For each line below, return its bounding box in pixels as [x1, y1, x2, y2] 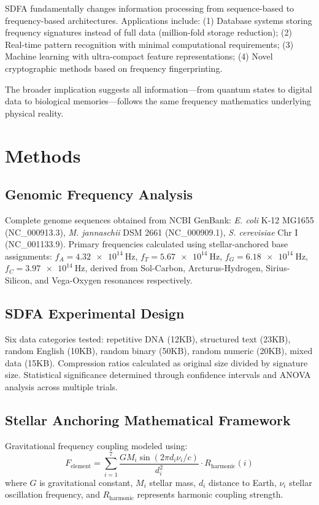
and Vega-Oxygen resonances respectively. [35, 273, 193, 286]
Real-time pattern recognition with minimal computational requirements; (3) [5, 37, 294, 50]
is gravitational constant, [39, 476, 133, 488]
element [71, 463, 91, 469]
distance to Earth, [209, 476, 277, 488]
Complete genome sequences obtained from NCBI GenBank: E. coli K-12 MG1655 [5, 213, 314, 226]
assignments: [5, 249, 52, 262]
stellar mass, [149, 476, 196, 488]
